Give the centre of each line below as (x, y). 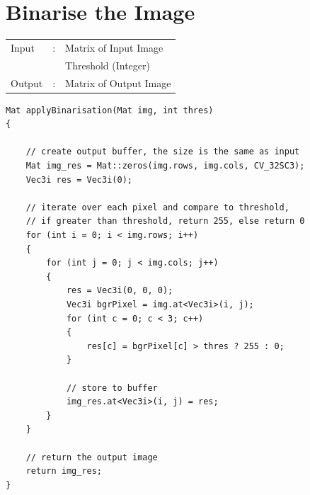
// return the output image (92, 457)
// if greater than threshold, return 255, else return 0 (165, 221)
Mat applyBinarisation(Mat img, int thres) (110, 110)
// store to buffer (112, 388)
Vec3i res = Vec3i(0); (79, 180)
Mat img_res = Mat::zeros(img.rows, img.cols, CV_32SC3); (165, 166)
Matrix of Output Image (118, 82)
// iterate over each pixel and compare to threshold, (157, 207)
